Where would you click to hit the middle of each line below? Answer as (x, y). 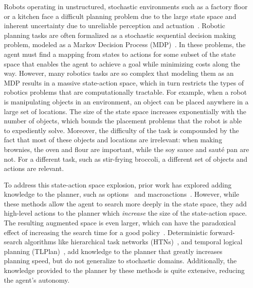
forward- (222, 232)
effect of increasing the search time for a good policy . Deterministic (106, 232)
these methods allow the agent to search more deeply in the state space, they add (125, 203)
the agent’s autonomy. (37, 280)
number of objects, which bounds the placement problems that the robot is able (123, 121)
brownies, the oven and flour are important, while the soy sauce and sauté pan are (126, 149)
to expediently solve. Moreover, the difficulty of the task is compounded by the (121, 130)
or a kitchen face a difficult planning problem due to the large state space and (120, 16)
